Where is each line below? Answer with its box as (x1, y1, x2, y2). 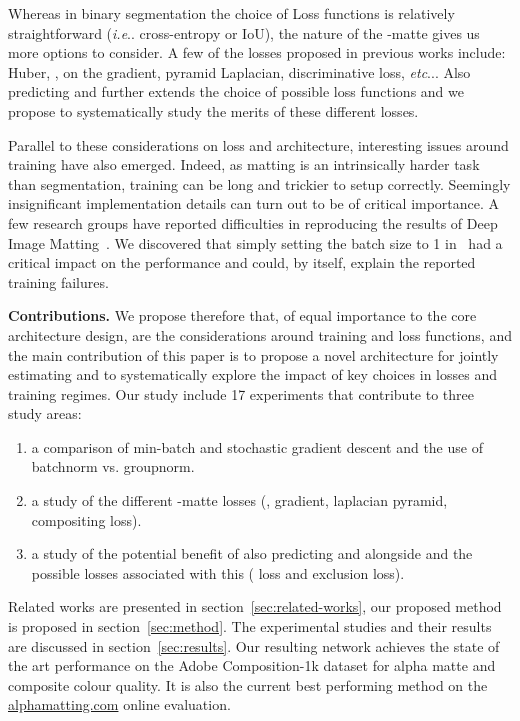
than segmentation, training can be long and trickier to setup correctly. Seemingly (8, 173, 511, 194)
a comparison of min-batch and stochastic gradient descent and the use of (31, 436, 483, 457)
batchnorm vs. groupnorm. (31, 456, 195, 477)
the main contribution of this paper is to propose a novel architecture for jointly (8, 344, 499, 365)
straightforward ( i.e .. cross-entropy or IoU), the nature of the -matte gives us (8, 22, 480, 43)
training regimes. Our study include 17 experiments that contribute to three (8, 383, 474, 404)
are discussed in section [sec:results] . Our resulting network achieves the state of (8, 635, 500, 656)
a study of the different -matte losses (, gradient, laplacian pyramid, (31, 490, 448, 511)
